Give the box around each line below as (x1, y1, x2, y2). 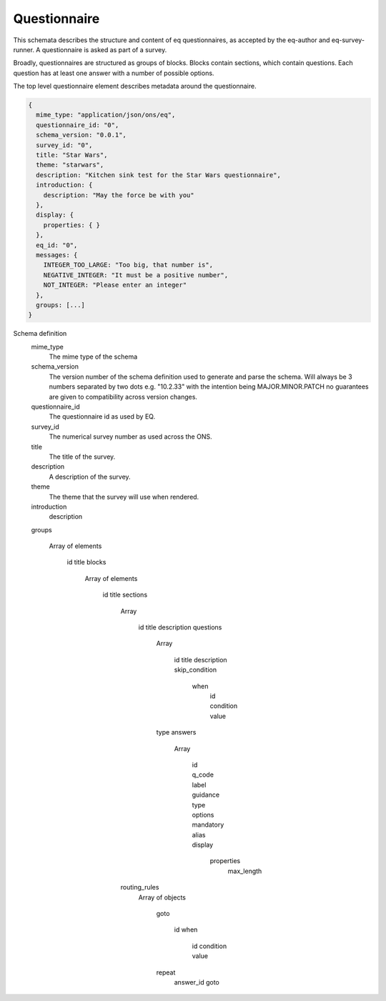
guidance (192, 790, 220, 800)
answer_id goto (174, 977, 219, 986)
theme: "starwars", (36, 161, 104, 169)
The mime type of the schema (49, 352, 138, 361)
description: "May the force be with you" (43, 191, 194, 199)
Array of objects (138, 893, 186, 902)
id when (174, 925, 198, 934)
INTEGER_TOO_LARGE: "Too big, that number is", (43, 261, 214, 269)
